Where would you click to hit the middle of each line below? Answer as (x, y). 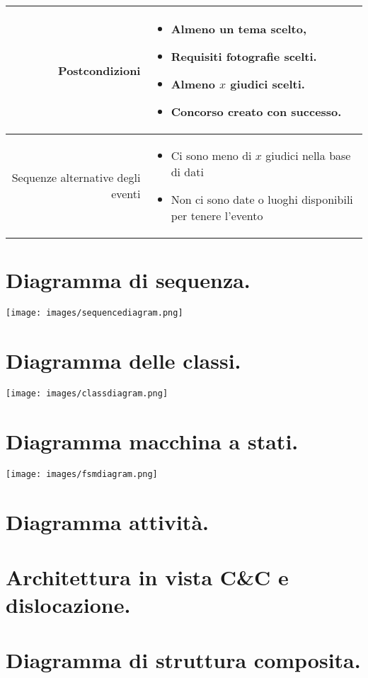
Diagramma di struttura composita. (183, 660)
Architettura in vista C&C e (147, 576)
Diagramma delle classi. (123, 360)
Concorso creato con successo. (256, 111)
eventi (126, 194)
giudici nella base (308, 155)
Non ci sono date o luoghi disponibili (262, 199)
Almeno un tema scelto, (238, 29)
